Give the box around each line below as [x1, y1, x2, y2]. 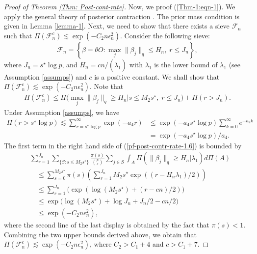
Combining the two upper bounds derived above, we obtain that [4, 229, 197, 239]
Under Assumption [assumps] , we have [4, 107, 120, 117]
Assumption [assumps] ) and [4, 71, 87, 82]
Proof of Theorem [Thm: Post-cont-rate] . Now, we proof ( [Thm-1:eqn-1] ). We [4, 1, 235, 11]
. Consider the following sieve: [120, 30, 210, 40]
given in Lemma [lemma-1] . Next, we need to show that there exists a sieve [4, 21, 230, 31]
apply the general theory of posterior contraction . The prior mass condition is [4, 11, 240, 21]
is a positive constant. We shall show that [94, 71, 220, 82]
